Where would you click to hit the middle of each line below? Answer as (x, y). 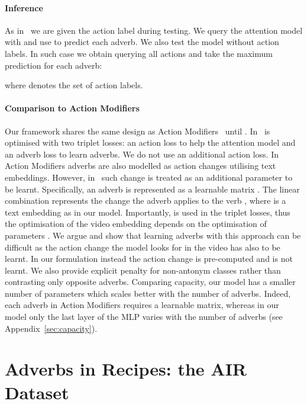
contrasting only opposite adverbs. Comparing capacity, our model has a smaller (150, 282)
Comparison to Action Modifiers (72, 108)
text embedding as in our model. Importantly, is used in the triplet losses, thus (148, 212)
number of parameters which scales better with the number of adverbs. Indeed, (148, 293)
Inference (24, 7)
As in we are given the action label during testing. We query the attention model (154, 30)
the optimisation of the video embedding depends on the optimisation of (136, 224)
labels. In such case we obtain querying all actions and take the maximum (139, 53)
